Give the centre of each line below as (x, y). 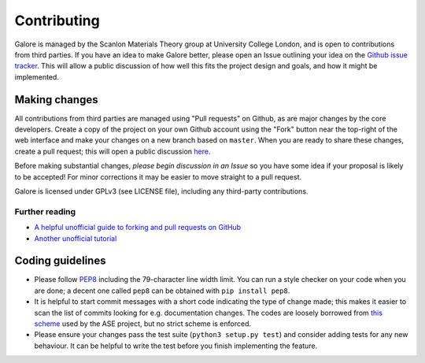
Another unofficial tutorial (76, 238)
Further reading (45, 211)
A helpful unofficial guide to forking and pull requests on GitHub (138, 228)
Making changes (56, 100)
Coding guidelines (60, 261)
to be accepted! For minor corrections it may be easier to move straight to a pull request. (158, 176)
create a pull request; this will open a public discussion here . (113, 151)
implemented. (37, 77)
